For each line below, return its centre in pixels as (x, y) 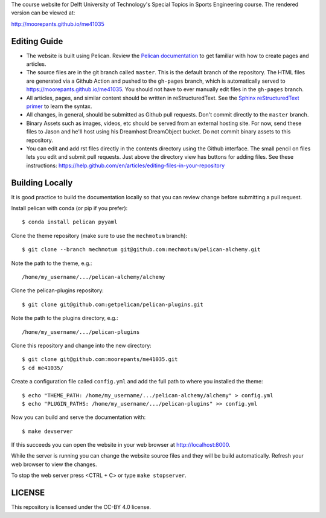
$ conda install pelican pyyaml (70, 222)
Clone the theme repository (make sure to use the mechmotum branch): (99, 235)
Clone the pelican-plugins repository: (57, 290)
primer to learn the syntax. (59, 106)
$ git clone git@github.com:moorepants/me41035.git (100, 360)
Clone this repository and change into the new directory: (81, 345)
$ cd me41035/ (43, 368)
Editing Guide (37, 41)
